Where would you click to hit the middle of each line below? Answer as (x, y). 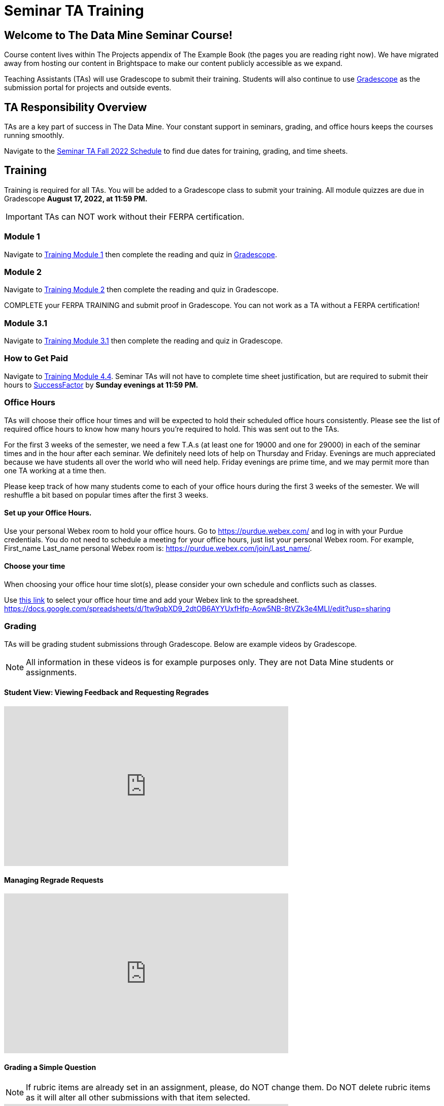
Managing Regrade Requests (54, 880)
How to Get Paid (36, 358)
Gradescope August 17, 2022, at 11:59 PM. (76, 198)
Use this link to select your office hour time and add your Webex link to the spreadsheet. (152, 600)
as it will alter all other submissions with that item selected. (138, 1098)
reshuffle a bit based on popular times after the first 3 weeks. (106, 495)
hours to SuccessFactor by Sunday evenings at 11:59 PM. (101, 385)
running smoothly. (34, 135)
